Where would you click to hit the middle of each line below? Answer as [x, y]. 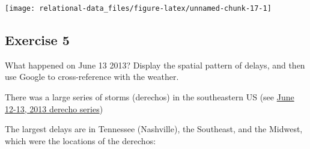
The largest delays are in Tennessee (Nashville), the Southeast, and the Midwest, [154, 129]
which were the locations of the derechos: [81, 140]
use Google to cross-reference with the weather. [92, 77]
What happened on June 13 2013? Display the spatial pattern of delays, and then [155, 65]
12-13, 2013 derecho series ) [54, 108]
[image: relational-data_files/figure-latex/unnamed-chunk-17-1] [138, 8]
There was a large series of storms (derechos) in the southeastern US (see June [150, 97]
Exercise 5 [37, 40]
